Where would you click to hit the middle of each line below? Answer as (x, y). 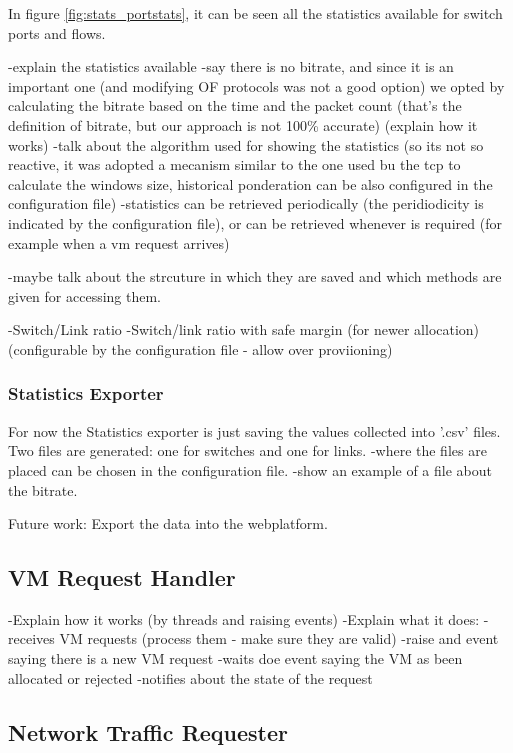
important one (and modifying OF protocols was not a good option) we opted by (256, 85)
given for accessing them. (85, 295)
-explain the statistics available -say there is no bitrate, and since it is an (231, 66)
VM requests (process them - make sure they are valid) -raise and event (279, 638)
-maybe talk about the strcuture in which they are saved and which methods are (255, 276)
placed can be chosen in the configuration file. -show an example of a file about (250, 469)
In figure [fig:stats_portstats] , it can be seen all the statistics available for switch (255, 13)
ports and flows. (57, 32)
